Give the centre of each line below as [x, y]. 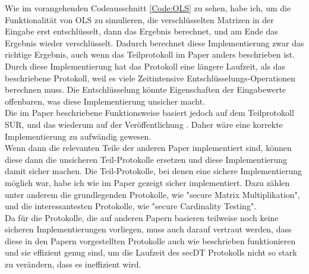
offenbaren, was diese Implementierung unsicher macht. [105, 101]
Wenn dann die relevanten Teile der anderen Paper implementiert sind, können [148, 148]
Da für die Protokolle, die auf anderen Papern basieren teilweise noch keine [142, 217]
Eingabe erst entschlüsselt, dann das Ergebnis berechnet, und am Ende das [141, 31]
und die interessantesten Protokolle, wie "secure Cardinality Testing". [131, 206]
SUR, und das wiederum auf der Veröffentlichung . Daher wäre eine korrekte [144, 124]
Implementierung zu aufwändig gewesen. [78, 136]
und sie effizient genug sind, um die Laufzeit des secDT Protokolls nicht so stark [151, 252]
